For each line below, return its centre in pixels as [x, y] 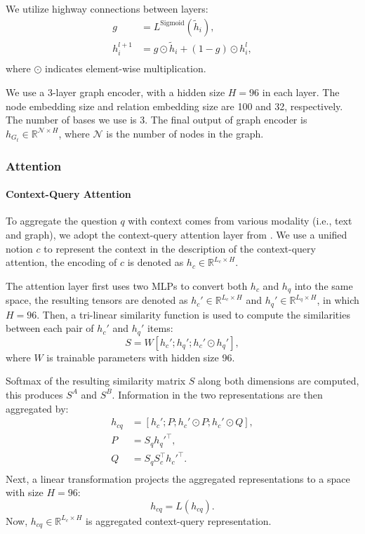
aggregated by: [37, 408]
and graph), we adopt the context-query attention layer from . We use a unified [177, 235]
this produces [34, 394]
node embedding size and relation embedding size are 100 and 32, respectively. [174, 106]
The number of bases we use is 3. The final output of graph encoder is [157, 120]
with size [25, 492]
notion [19, 248]
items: [160, 328]
